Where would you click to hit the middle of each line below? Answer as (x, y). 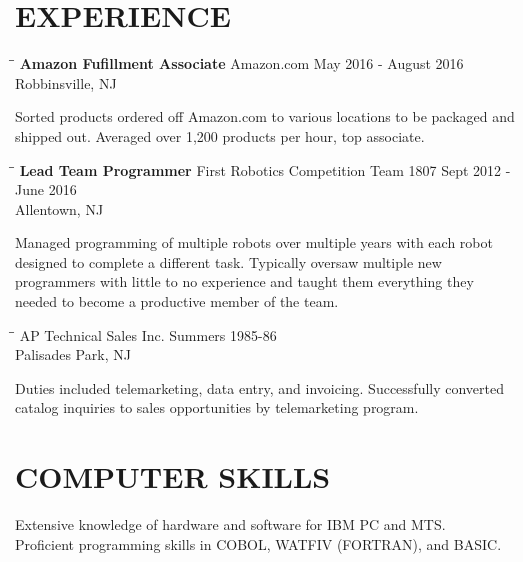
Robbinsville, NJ (66, 82)
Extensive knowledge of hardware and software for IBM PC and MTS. (230, 524)
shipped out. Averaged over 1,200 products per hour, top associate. (220, 135)
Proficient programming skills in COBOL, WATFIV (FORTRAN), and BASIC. (258, 543)
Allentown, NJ (59, 208)
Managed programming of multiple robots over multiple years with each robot (254, 242)
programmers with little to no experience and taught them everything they (244, 281)
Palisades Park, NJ (73, 354)
